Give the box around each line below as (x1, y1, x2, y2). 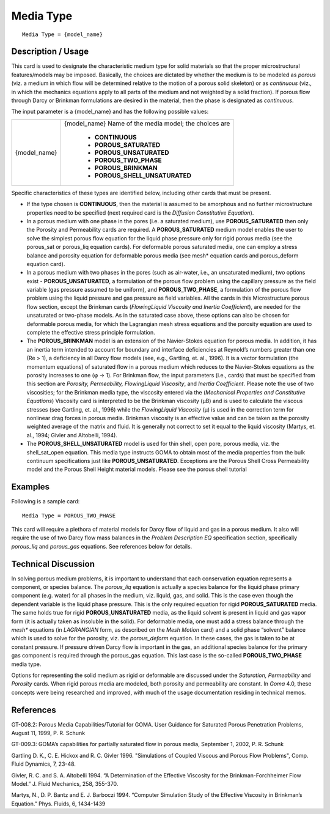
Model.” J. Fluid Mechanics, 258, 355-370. (11, 780, 119, 787)
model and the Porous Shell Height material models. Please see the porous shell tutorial (26, 465, 247, 473)
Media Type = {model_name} (22, 31, 103, 38)
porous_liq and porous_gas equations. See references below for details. (11, 542, 193, 550)
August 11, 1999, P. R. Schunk (11, 730, 86, 737)
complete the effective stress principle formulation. (26, 329, 155, 336)
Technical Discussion (11, 558, 95, 569)
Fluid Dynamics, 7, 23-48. (11, 760, 76, 768)
